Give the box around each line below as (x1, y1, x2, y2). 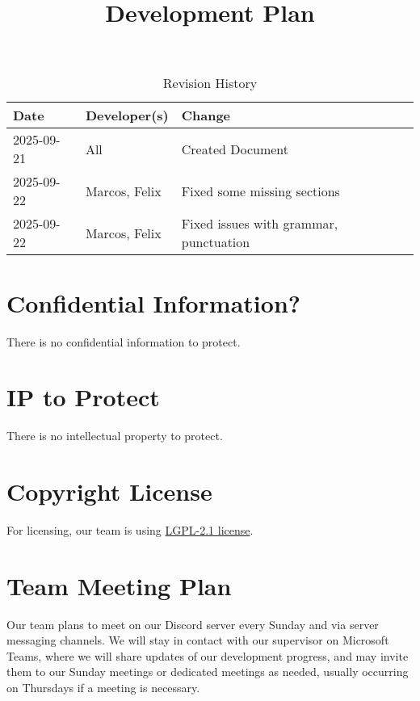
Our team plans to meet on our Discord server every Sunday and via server (6, 615, 379, 632)
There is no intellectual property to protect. (6, 427, 223, 444)
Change (181, 106, 231, 125)
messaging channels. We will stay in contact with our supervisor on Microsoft (6, 632, 389, 649)
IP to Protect (6, 380, 160, 413)
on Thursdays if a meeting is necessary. (6, 679, 200, 696)
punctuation (181, 233, 250, 252)
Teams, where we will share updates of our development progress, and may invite (6, 647, 409, 664)
